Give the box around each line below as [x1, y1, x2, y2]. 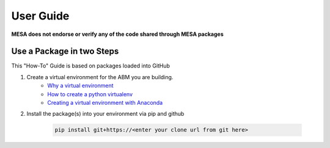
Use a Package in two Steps [11, 46, 119, 57]
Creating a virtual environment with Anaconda [47, 99, 163, 107]
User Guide [11, 9, 70, 23]
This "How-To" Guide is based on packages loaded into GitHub [11, 62, 170, 69]
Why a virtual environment [47, 82, 114, 90]
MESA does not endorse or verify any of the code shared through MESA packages [11, 30, 224, 38]
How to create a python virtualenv [47, 90, 133, 97]
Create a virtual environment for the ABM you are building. [26, 73, 174, 80]
